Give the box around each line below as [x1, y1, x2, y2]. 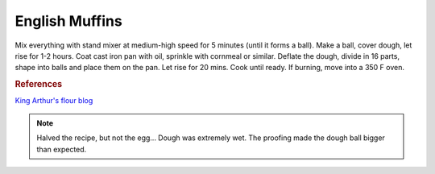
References [14, 79, 63, 90]
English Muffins [14, 12, 122, 30]
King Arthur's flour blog [14, 96, 93, 106]
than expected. [36, 144, 87, 154]
